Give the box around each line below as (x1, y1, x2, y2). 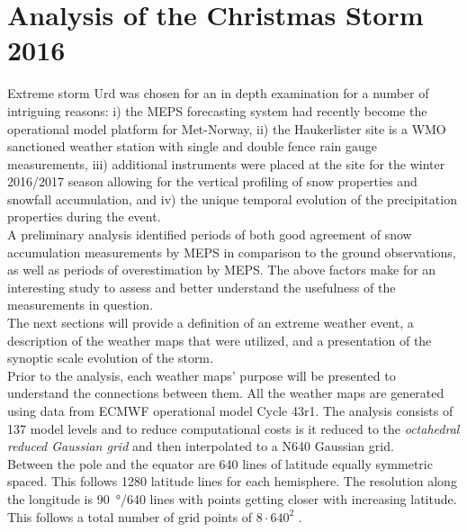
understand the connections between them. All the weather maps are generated (7, 383, 445, 402)
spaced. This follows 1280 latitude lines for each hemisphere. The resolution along (7, 472, 457, 491)
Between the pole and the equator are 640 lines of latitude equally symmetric (7, 454, 433, 473)
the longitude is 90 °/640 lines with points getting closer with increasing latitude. (7, 489, 457, 508)
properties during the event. (7, 207, 161, 226)
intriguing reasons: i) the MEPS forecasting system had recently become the (7, 101, 427, 120)
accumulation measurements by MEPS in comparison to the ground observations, (7, 242, 456, 261)
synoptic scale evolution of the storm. (7, 348, 213, 367)
